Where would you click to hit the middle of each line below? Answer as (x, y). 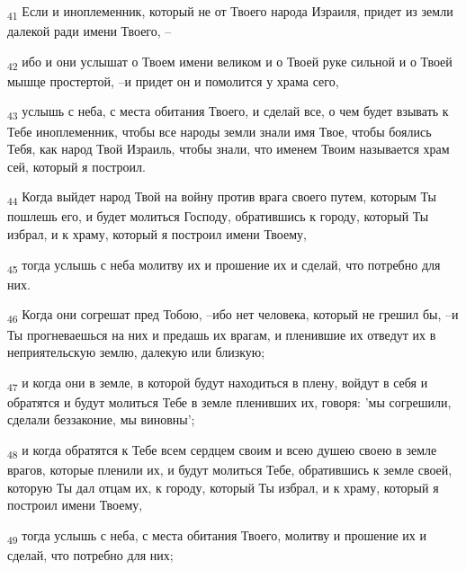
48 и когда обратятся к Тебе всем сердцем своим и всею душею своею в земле (222, 451)
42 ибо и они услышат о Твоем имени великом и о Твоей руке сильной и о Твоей (230, 62)
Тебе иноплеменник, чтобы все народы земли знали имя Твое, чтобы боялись (220, 131)
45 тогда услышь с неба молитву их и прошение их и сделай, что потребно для (224, 265)
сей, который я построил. (76, 166)
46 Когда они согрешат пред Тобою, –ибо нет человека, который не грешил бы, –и (233, 316)
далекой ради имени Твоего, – (90, 31)
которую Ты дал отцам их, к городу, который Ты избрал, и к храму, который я (223, 487)
